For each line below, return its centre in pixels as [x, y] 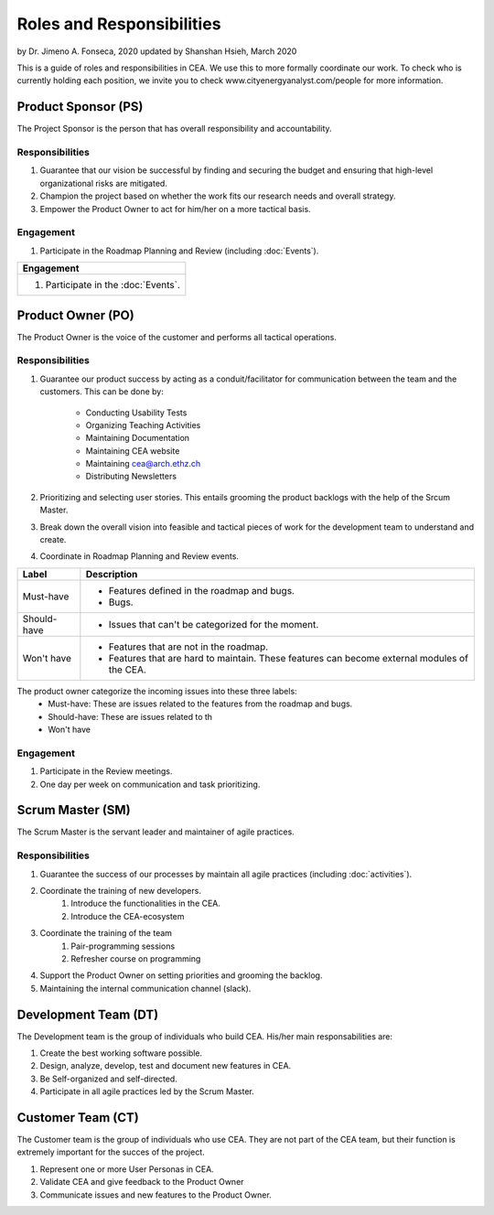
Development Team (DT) [88, 1014]
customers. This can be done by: [102, 392]
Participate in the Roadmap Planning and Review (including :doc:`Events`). [179, 251]
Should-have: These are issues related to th [130, 716]
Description [112, 574]
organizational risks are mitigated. [104, 183]
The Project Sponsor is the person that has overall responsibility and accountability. [175, 129]
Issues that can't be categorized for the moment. [214, 624]
